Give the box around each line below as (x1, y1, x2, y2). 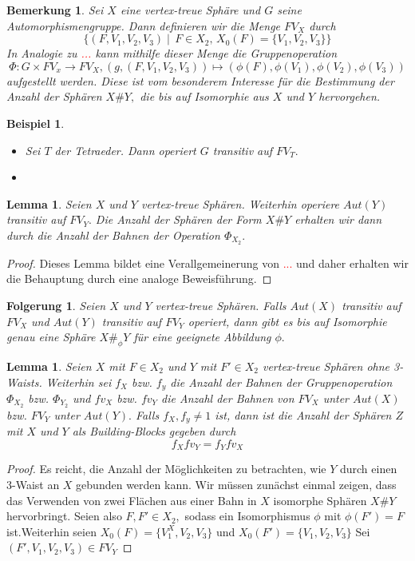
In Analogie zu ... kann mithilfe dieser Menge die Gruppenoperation (6, 45, 338, 62)
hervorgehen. (318, 88, 381, 105)
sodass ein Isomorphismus (184, 507, 310, 524)
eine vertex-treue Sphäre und (120, 2, 261, 18)
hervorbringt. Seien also (6, 507, 122, 524)
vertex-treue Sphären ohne (262, 357, 390, 374)
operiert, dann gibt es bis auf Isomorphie (188, 312, 387, 329)
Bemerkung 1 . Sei (6, 2, 104, 18)
